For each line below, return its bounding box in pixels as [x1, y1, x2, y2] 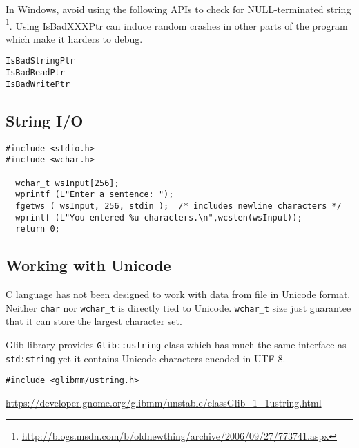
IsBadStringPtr [6, 56, 75, 66]
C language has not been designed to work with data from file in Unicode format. [6, 287, 351, 301]
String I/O [6, 109, 84, 131]
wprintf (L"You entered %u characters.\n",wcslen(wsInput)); [15, 212, 302, 223]
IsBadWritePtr [6, 79, 70, 89]
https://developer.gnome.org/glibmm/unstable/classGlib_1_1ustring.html [6, 395, 322, 409]
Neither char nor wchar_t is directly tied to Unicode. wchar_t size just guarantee [6, 300, 351, 315]
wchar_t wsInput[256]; [15, 178, 119, 188]
